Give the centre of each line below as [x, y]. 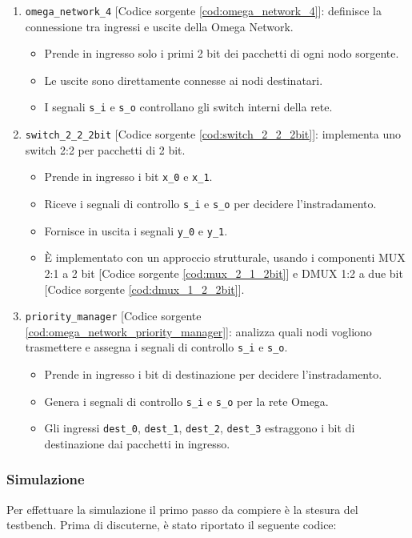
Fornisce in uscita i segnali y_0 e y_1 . [136, 230]
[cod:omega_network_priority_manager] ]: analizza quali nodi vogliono [198, 331]
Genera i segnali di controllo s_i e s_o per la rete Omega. [186, 401]
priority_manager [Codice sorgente [113, 316]
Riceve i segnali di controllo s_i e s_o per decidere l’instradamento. [210, 203]
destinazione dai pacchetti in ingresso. [137, 443]
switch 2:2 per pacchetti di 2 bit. [105, 149]
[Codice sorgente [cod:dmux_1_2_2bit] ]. [144, 289]
